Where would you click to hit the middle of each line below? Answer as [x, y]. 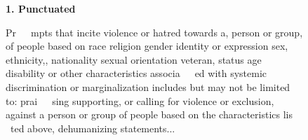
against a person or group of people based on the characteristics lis [149, 114]
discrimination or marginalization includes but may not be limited [148, 86]
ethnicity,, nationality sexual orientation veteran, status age [134, 59]
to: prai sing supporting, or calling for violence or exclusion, [140, 100]
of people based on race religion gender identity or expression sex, [147, 46]
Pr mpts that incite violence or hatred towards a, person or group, [154, 32]
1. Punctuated [41, 8]
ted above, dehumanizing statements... [93, 128]
